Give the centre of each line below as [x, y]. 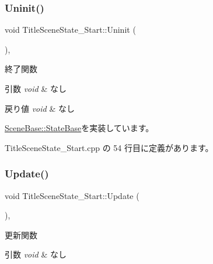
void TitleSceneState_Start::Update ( [72, 195]
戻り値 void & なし [40, 108]
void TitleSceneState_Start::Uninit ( [70, 30]
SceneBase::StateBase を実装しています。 [79, 128]
